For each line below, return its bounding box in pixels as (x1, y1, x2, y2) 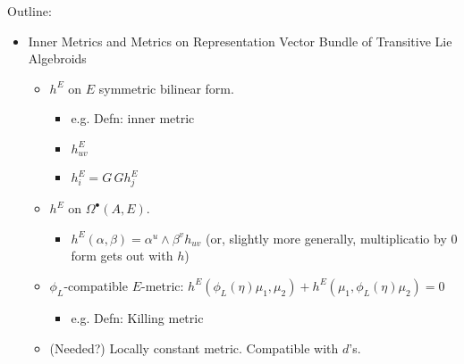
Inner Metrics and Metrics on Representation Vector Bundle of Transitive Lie (28, 31, 452, 50)
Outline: (7, 2, 52, 20)
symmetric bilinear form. (98, 79, 234, 97)
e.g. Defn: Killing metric (71, 308, 204, 327)
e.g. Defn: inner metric (71, 109, 195, 128)
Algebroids (28, 49, 87, 68)
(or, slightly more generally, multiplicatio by (206, 228, 447, 247)
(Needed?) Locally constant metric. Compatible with (49, 338, 339, 357)
